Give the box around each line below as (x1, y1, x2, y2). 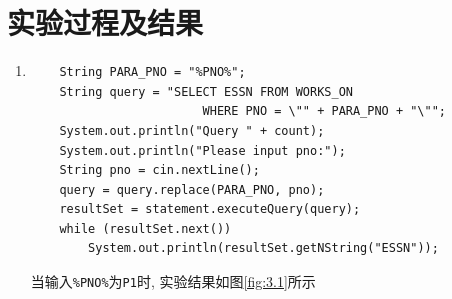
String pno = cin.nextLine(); (59, 163, 260, 178)
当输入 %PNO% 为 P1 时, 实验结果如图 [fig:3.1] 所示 (30, 271, 316, 292)
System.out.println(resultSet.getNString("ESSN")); (88, 241, 439, 256)
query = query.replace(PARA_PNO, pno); (59, 182, 325, 197)
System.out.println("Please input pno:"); (59, 143, 346, 158)
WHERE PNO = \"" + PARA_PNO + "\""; (202, 104, 447, 119)
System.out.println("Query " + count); (59, 123, 325, 138)
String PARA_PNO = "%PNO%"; (59, 65, 246, 80)
